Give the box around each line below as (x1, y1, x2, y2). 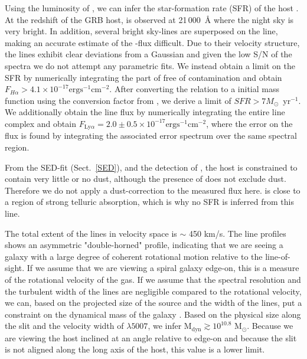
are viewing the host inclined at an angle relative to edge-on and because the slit (5, 331, 297, 344)
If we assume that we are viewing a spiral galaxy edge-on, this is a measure (27, 262, 299, 274)
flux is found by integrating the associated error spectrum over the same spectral (5, 129, 297, 142)
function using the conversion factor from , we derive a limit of (5, 94, 231, 106)
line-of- (265, 250, 290, 262)
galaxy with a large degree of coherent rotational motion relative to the (5, 250, 263, 262)
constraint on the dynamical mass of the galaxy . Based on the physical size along (5, 308, 301, 320)
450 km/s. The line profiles (189, 227, 286, 239)
